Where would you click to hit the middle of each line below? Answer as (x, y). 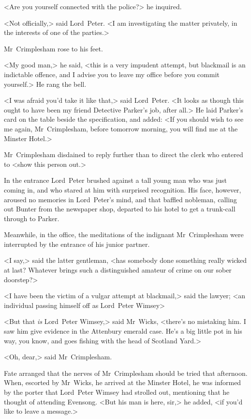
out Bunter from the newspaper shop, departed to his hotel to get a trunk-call (120, 209)
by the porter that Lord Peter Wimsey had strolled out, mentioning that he (117, 392)
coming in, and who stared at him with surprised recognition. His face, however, (123, 189)
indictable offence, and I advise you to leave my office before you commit (112, 74)
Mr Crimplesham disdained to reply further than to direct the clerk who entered (124, 154)
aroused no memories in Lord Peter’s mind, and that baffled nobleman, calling (120, 199)
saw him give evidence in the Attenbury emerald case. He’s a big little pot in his (123, 331)
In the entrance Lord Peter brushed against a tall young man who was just (115, 180)
